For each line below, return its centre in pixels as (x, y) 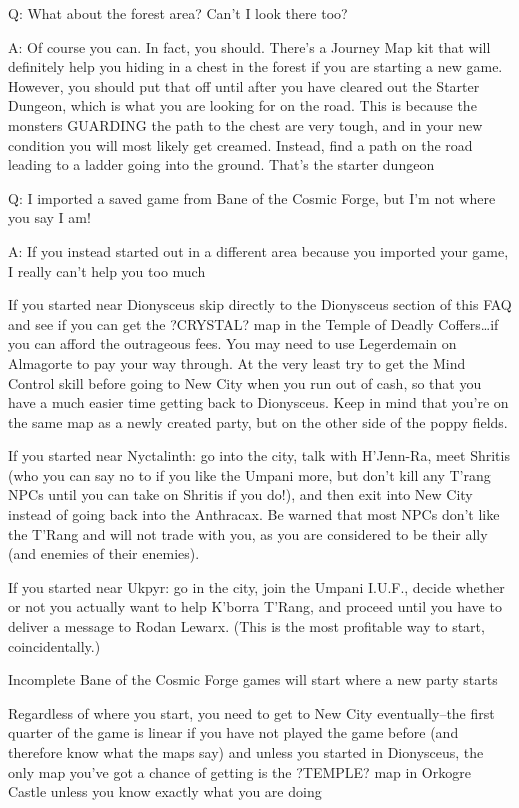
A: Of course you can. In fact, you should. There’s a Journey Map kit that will (249, 46)
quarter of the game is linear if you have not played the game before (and (233, 732)
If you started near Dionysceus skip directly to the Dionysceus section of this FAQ (260, 304)
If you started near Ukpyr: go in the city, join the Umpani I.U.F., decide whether (256, 586)
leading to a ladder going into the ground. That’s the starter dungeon (221, 164)
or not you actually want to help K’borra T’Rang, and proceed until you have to (255, 606)
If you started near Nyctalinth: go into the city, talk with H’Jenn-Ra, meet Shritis (259, 455)
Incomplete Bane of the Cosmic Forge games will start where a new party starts (253, 679)
